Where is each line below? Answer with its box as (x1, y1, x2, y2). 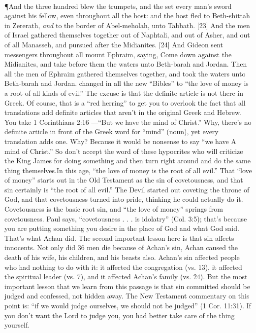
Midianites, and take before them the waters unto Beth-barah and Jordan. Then (4, 59, 247, 69)
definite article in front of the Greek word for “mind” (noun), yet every (4, 126, 219, 137)
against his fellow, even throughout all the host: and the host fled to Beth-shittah (4, 10, 250, 21)
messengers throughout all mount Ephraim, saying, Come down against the (4, 49, 232, 59)
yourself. (4, 320, 30, 330)
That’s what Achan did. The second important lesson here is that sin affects (4, 232, 234, 243)
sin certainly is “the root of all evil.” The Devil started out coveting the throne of (4, 184, 250, 194)
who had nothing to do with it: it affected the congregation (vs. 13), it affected (4, 261, 242, 272)
